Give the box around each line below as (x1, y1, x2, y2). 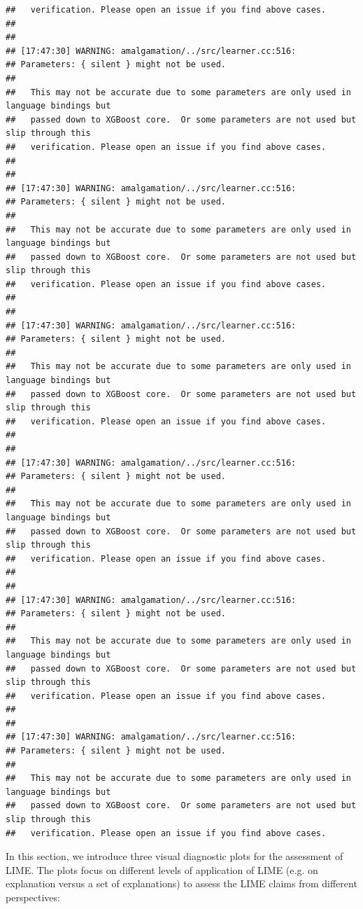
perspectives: (6, 890, 60, 904)
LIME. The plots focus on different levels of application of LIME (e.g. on (6, 862, 318, 877)
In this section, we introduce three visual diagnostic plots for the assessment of (6, 849, 343, 863)
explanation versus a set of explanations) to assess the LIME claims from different (6, 876, 357, 891)
